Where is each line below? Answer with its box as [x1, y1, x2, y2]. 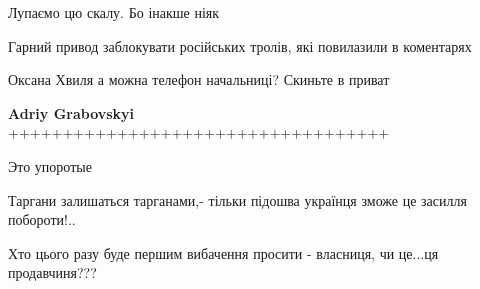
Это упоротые [8, 155, 92, 176]
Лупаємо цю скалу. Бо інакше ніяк [8, 2, 220, 22]
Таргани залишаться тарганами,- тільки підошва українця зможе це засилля [8, 189, 467, 210]
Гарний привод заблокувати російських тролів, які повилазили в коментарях [8, 35, 472, 56]
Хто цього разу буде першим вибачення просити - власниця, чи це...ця [8, 242, 439, 263]
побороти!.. [8, 209, 76, 230]
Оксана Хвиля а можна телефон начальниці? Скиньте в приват [8, 69, 390, 90]
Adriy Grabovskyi [8, 102, 135, 123]
